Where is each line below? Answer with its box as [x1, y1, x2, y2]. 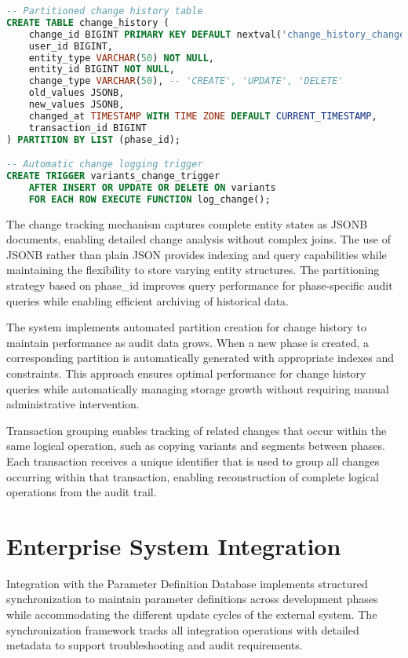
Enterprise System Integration [6, 529, 341, 561]
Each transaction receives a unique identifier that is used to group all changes [6, 452, 380, 469]
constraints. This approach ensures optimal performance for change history [6, 365, 366, 381]
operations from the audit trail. [6, 484, 157, 500]
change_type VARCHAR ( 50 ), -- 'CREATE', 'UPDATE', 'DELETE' [28, 75, 344, 87]
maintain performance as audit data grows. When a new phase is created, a [6, 334, 370, 350]
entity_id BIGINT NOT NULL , [28, 64, 175, 75]
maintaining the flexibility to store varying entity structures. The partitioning [6, 261, 380, 278]
